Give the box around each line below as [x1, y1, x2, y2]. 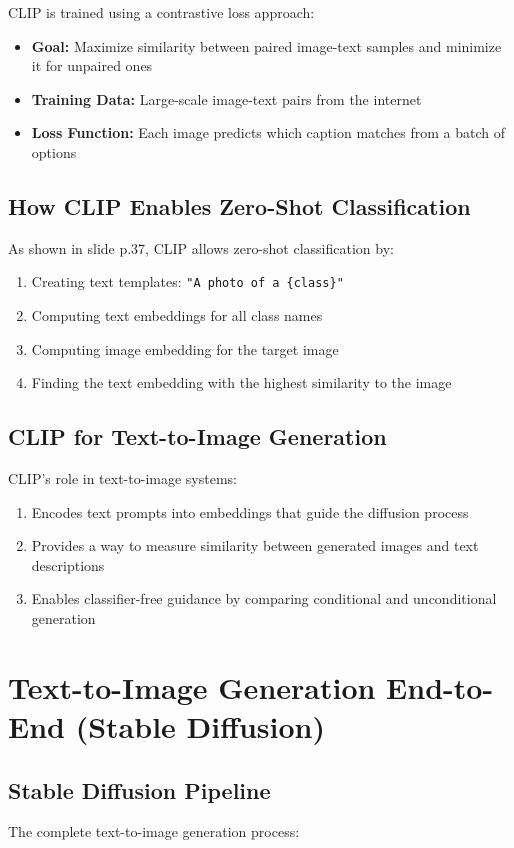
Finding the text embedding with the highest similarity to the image [31, 372, 452, 393]
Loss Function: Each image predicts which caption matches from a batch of [31, 122, 506, 143]
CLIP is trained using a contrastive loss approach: [8, 2, 315, 22]
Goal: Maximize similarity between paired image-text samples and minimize [31, 35, 502, 56]
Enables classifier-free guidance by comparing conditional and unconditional [31, 588, 497, 609]
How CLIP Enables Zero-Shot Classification [8, 190, 471, 221]
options [31, 141, 77, 162]
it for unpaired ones [31, 55, 153, 76]
